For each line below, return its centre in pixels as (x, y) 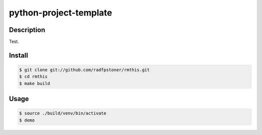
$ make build (35, 83)
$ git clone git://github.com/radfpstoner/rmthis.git (84, 70)
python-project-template (61, 13)
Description (27, 30)
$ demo (27, 120)
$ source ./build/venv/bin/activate (63, 113)
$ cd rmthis (33, 77)
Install (19, 55)
